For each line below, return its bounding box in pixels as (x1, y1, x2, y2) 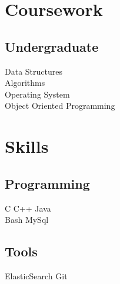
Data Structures (5, 65, 62, 77)
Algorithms (5, 76, 45, 89)
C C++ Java (5, 202, 51, 214)
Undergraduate (5, 37, 99, 55)
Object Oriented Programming (5, 99, 115, 112)
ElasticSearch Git (5, 269, 68, 282)
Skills (5, 134, 49, 158)
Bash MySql (5, 213, 49, 226)
